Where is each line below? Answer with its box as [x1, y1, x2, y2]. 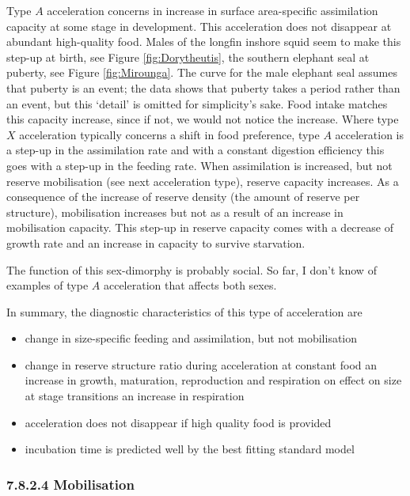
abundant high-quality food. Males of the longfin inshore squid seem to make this [6, 33, 401, 50]
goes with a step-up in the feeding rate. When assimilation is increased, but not [6, 157, 393, 173]
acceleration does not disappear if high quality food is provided [25, 414, 332, 430]
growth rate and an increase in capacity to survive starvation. [6, 234, 306, 251]
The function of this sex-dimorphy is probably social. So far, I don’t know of [6, 261, 377, 278]
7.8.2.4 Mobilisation [6, 474, 135, 494]
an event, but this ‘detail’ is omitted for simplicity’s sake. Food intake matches [6, 95, 388, 112]
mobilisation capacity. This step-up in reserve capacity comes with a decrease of [6, 219, 393, 236]
